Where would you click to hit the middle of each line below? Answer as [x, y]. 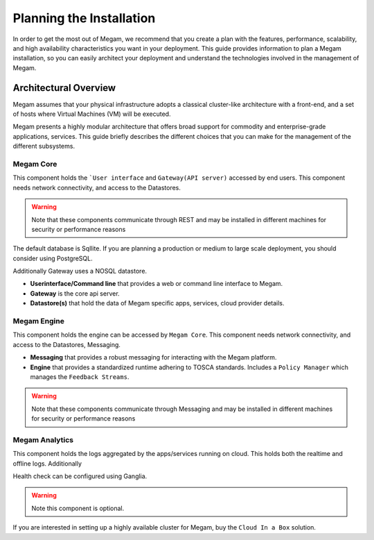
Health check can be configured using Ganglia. [80, 476]
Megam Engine [39, 321]
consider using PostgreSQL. [53, 258]
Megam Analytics [43, 439]
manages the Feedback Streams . [80, 377]
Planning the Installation [84, 18]
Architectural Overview [64, 88]
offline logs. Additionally [47, 463]
